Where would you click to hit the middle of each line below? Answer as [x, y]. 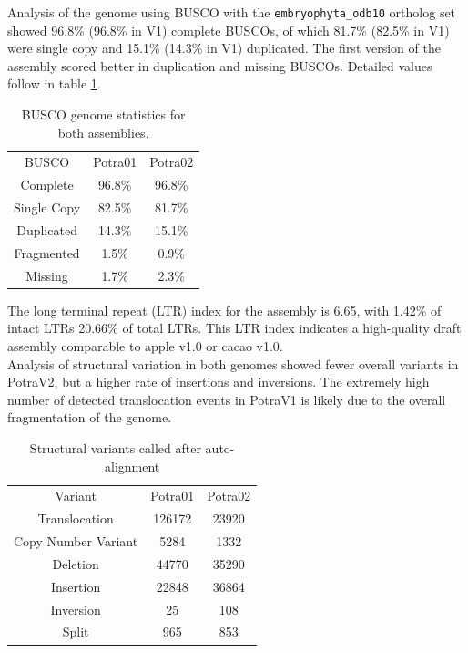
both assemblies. [103, 132]
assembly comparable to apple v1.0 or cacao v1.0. [145, 345]
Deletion [76, 563]
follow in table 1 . [54, 83]
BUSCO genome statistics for [103, 114]
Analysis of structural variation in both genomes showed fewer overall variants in [233, 363]
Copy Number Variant [76, 541]
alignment [132, 466]
